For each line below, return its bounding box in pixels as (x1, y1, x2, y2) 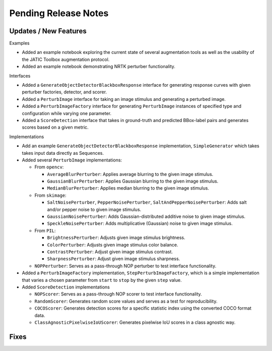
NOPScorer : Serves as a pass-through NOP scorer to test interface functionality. (34, 291, 202, 297)
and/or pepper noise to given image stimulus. (47, 206, 142, 212)
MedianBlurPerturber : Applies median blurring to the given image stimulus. (47, 185, 209, 191)
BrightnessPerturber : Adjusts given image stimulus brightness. (47, 235, 186, 241)
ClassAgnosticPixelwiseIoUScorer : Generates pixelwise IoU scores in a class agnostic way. (34, 319, 236, 325)
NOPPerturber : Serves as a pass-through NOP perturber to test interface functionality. (34, 263, 217, 269)
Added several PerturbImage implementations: (22, 157, 122, 163)
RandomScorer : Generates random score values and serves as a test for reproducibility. (34, 298, 218, 304)
